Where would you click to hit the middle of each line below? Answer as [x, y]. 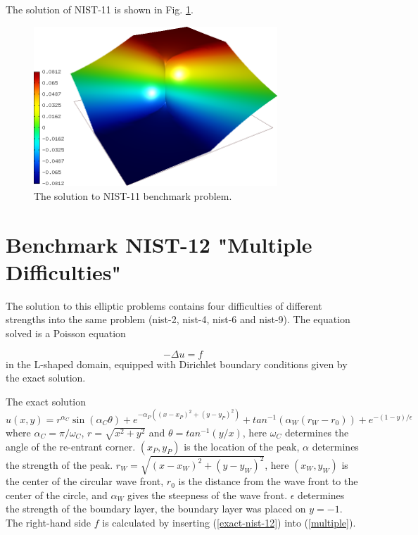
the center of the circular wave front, [85, 481]
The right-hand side [49, 522]
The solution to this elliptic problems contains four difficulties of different [164, 305]
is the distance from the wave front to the [268, 481]
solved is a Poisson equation [66, 333]
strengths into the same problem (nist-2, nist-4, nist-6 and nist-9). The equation [178, 319]
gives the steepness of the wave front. [208, 495]
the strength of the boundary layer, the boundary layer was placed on [156, 509]
